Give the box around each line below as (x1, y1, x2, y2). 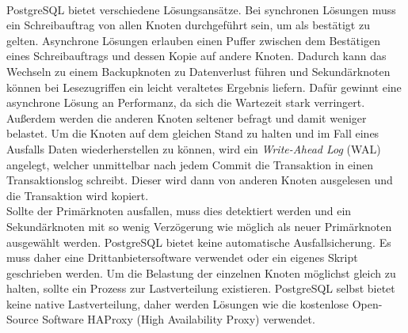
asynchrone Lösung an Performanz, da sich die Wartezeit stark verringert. (6, 94, 365, 111)
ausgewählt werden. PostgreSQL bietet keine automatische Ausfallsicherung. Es (6, 233, 391, 250)
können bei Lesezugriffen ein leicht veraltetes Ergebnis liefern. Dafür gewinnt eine (6, 78, 402, 95)
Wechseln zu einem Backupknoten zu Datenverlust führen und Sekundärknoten (6, 62, 391, 79)
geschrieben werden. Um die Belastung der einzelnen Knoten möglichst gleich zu (6, 264, 396, 281)
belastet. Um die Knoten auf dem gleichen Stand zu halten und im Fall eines (6, 125, 379, 142)
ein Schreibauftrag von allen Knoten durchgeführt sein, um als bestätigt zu (6, 17, 370, 33)
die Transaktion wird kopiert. (6, 187, 149, 203)
